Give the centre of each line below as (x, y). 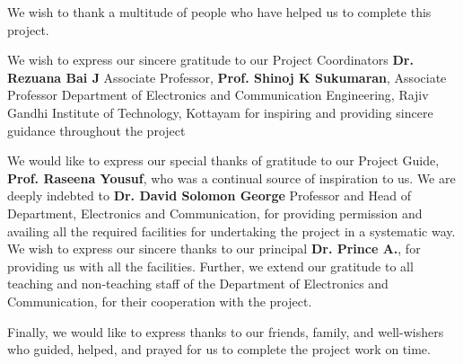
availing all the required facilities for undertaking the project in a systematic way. (231, 231)
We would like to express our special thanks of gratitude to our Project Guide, (223, 160)
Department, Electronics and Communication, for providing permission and (215, 213)
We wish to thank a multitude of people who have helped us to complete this (219, 12)
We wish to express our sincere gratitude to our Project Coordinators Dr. (210, 60)
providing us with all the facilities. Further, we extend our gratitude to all (210, 266)
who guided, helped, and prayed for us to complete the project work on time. (219, 349)
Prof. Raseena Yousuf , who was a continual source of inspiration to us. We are (231, 178)
